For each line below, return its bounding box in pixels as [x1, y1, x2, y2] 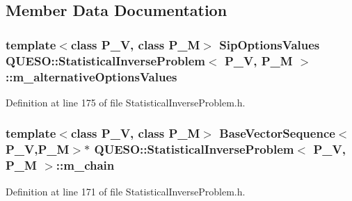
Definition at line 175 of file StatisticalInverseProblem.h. [6, 95, 246, 109]
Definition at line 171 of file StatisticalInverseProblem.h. [6, 184, 246, 198]
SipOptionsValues [219, 35, 320, 53]
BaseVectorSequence [219, 124, 335, 142]
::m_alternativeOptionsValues [6, 67, 177, 85]
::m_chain [56, 156, 115, 174]
